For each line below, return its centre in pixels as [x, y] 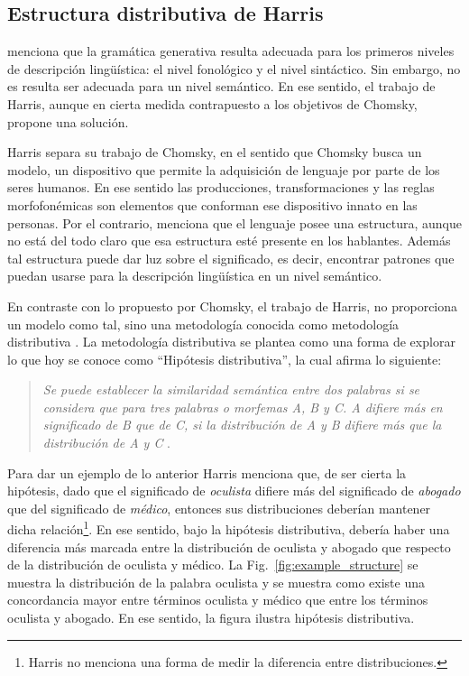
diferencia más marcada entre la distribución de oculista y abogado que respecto [229, 546]
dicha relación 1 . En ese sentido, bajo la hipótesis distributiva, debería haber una [229, 528]
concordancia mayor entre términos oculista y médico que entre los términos [218, 600]
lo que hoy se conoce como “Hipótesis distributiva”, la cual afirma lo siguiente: [225, 359]
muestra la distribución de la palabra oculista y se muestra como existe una [216, 582]
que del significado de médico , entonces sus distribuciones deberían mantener [219, 508]
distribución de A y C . [106, 443]
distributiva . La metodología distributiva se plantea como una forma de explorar [231, 342]
